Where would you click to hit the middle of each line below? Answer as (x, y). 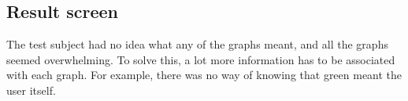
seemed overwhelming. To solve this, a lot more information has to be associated (201, 59)
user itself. (31, 90)
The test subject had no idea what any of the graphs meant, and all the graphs (197, 44)
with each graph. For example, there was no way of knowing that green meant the (204, 75)
